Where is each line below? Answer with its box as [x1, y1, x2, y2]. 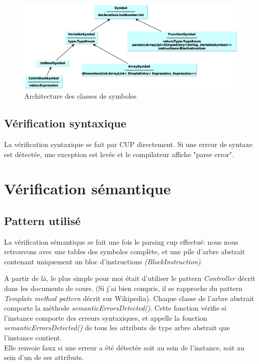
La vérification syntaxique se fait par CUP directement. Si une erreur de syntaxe [4, 138, 252, 149]
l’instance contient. [4, 332, 62, 343]
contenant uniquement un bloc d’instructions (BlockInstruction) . [4, 256, 203, 266]
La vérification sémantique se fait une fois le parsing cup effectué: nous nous [4, 236, 238, 247]
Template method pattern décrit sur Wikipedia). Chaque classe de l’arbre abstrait [4, 293, 254, 303]
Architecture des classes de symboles [24, 91, 137, 101]
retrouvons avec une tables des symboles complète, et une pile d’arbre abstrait [4, 246, 245, 257]
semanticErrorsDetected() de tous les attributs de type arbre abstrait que [4, 322, 230, 333]
